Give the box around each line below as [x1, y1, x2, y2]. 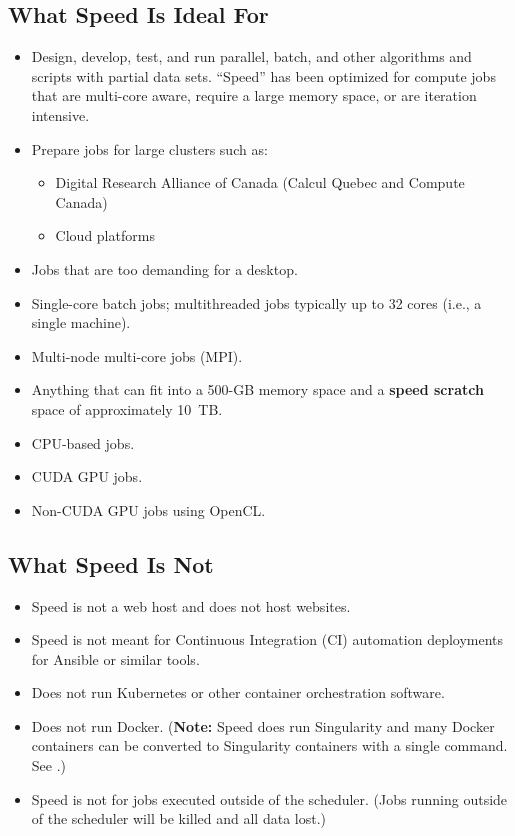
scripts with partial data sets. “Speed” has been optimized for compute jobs [31, 65, 496, 86]
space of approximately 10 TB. [31, 398, 223, 419]
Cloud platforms [55, 225, 155, 246]
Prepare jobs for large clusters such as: [31, 138, 268, 159]
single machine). [31, 312, 131, 333]
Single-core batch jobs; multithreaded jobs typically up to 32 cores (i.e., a [31, 292, 482, 313]
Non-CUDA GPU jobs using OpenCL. [31, 499, 266, 520]
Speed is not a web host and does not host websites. [31, 595, 351, 616]
